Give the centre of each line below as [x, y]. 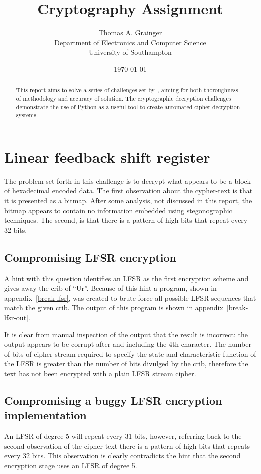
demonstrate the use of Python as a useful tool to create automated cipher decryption [128, 106]
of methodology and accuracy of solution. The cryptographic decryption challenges [123, 98]
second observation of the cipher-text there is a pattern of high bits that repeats [127, 446]
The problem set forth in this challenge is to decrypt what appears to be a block [127, 181]
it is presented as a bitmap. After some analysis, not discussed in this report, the [128, 201]
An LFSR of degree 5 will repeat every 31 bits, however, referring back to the [123, 436]
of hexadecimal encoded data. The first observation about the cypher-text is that [128, 191]
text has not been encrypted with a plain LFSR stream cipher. [100, 373]
